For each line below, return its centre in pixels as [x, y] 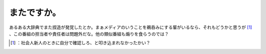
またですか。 [35, 13]
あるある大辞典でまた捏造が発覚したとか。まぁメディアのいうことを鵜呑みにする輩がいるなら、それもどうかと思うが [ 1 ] [131, 27]
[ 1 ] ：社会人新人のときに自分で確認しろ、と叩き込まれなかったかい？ [81, 43]
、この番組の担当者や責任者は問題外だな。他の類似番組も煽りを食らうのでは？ [89, 34]
